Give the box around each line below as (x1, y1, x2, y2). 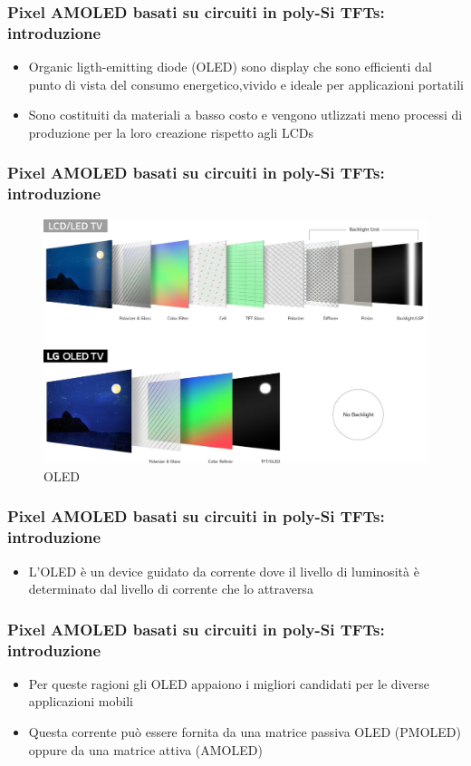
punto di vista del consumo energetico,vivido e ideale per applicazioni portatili (28, 74, 464, 93)
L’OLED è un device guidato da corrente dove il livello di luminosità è (28, 561, 419, 580)
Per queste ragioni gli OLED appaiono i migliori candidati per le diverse (28, 674, 429, 693)
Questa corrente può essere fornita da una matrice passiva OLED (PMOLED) (28, 722, 461, 742)
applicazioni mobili (28, 692, 133, 711)
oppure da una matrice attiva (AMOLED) (28, 740, 263, 759)
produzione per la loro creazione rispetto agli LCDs (28, 122, 313, 141)
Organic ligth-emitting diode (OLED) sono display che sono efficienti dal (28, 57, 432, 76)
